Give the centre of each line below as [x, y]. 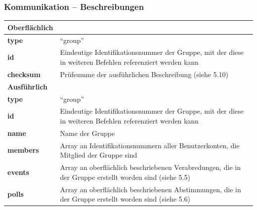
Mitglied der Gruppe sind [99, 155]
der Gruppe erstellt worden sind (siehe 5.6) [125, 199]
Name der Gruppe [87, 133]
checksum [24, 74]
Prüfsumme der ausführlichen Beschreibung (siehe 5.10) [144, 74]
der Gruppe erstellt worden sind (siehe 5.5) [125, 177]
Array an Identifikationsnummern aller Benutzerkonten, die [150, 145]
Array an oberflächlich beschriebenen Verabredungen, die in [150, 167]
